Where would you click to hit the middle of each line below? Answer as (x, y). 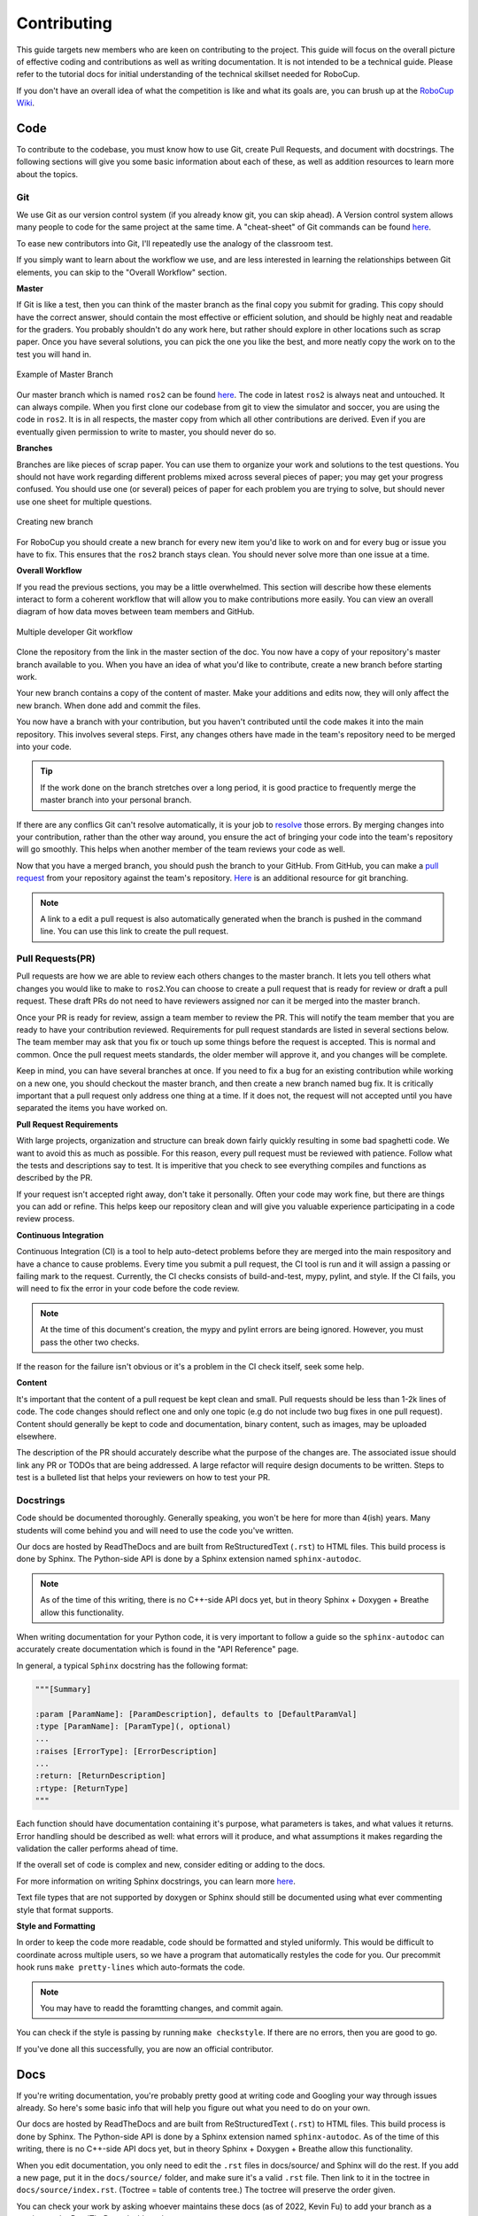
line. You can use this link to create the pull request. (135, 932)
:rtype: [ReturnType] (82, 1788)
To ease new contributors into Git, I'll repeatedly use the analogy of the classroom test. (175, 243)
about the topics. (47, 174)
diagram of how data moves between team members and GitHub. (135, 612)
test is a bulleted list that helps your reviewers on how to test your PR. (143, 1478)
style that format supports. (65, 1909)
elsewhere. (36, 1436)
